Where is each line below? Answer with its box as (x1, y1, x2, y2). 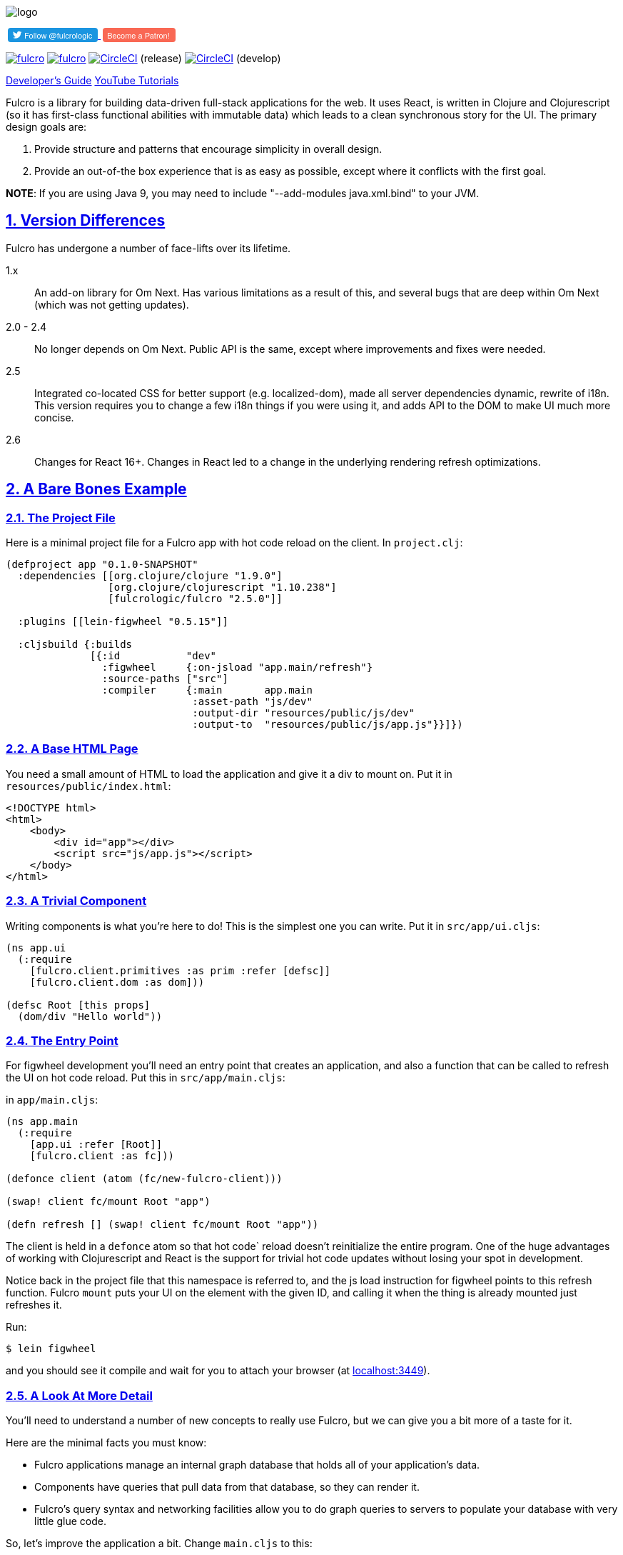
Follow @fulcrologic (24, 29, 93, 41)
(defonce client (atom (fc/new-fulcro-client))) (6, 1173, 283, 1185)
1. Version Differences (6, 211, 166, 230)
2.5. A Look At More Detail (6, 1388, 153, 1403)
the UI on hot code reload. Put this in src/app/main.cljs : (6, 1071, 285, 1084)
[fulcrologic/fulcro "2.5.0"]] (108, 593, 283, 605)
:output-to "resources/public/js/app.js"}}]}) (192, 719, 463, 731)
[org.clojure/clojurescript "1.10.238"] (108, 581, 337, 594)
